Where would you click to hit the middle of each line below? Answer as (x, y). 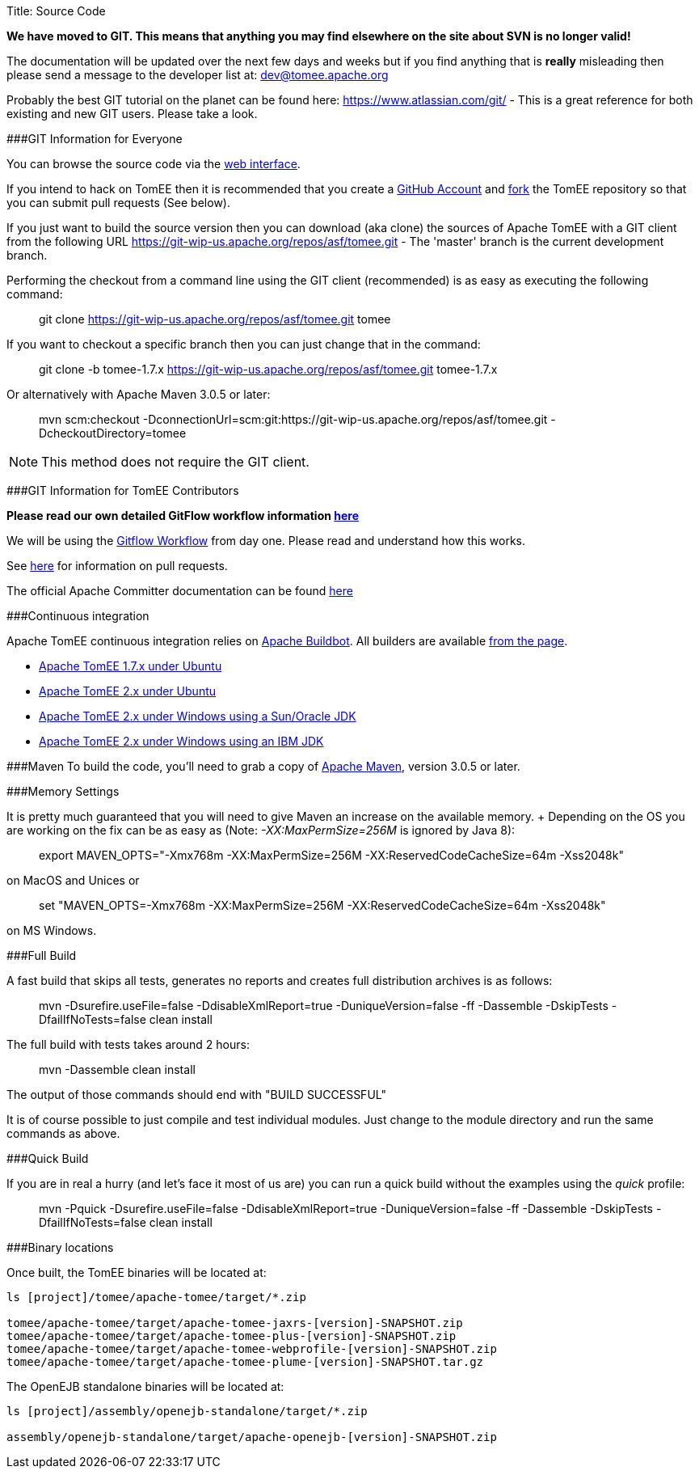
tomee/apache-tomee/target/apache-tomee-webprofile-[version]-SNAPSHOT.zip (252, 1349)
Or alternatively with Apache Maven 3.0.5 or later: (139, 394)
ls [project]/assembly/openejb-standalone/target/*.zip (187, 1411)
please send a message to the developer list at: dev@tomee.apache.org (198, 75)
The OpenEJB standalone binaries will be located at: (145, 1386)
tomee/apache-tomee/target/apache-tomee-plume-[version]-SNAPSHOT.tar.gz (245, 1362)
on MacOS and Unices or (73, 880)
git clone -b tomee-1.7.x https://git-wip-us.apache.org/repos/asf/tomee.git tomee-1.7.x (268, 369)
